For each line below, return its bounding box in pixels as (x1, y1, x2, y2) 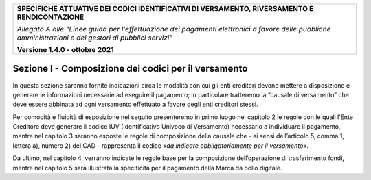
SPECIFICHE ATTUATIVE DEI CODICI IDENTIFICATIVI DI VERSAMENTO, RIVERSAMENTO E (16, 4, 314, 13)
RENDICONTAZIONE (16, 12, 85, 22)
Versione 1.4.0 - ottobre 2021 (16, 45, 114, 54)
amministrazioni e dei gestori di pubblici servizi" (16, 33, 173, 42)
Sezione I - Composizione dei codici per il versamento (12, 63, 248, 75)
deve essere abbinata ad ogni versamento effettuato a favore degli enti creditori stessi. (12, 100, 258, 109)
